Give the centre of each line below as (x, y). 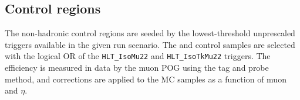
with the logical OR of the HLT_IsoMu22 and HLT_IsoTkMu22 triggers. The (138, 56)
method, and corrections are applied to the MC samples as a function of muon (146, 79)
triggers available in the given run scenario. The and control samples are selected (150, 44)
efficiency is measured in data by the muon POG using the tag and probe (137, 68)
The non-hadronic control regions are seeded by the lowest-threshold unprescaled (150, 33)
